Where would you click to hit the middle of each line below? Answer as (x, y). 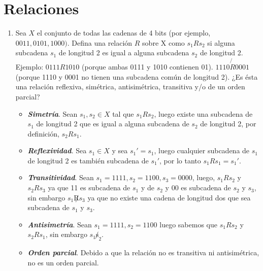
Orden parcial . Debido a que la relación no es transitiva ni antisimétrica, (143, 252)
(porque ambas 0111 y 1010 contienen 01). (147, 67)
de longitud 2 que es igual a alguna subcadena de (113, 124)
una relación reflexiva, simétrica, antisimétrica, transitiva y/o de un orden (130, 87)
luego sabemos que (188, 224)
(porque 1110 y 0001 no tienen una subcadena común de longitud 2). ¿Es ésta (137, 76)
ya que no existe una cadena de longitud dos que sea (169, 197)
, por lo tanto (180, 160)
